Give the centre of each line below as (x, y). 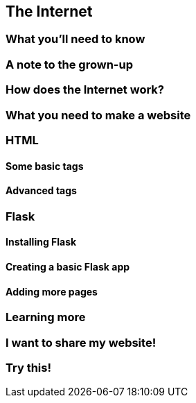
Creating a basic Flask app (68, 266)
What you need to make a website (98, 115)
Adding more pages (52, 291)
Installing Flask (41, 242)
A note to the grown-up (69, 64)
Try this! (28, 367)
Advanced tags (41, 191)
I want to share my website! (81, 342)
